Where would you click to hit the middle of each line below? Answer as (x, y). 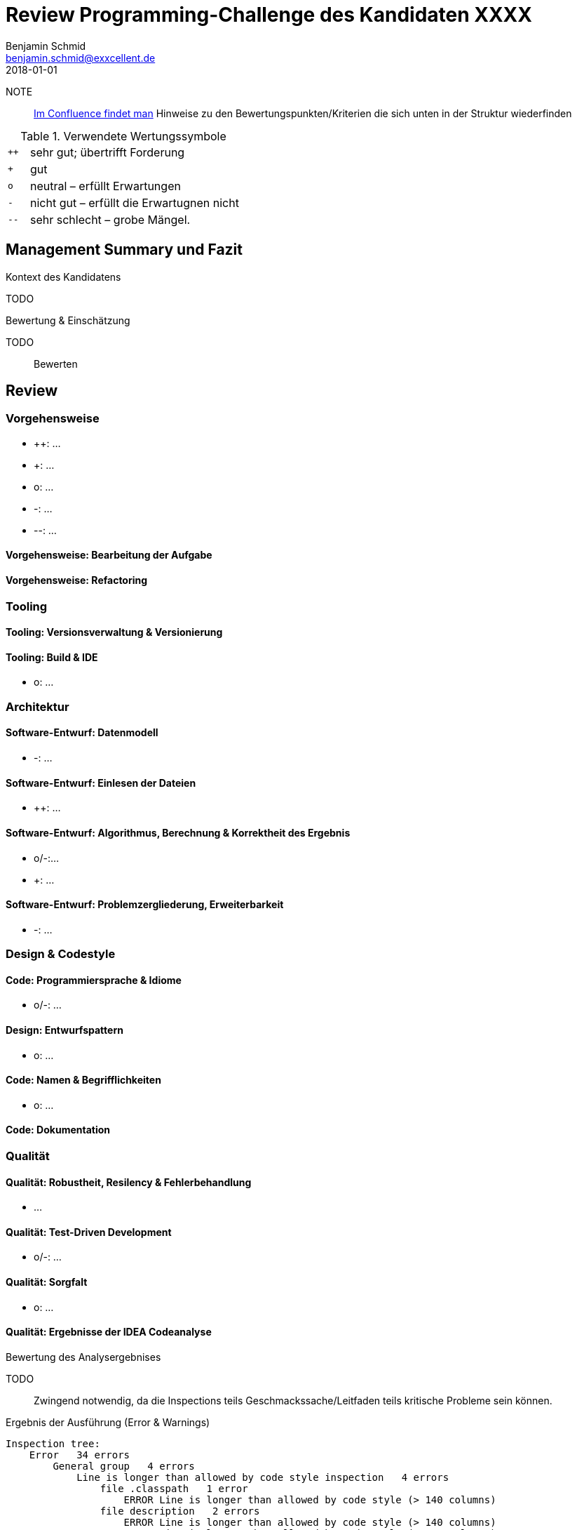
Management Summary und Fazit (124, 250)
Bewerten (56, 364)
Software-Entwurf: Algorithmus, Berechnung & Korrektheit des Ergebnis (178, 832)
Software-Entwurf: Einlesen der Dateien (101, 783)
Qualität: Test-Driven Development (89, 1232)
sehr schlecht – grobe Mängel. (110, 219)
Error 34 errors (80, 1455)
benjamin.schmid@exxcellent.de (81, 58)
